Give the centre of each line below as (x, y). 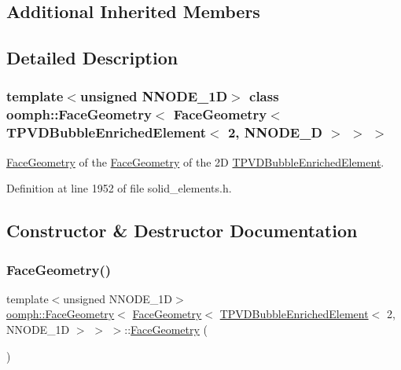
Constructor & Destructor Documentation (182, 231)
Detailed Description (92, 58)
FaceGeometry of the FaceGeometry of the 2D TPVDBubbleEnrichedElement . (195, 161)
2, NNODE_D (275, 132)
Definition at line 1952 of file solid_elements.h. (119, 188)
